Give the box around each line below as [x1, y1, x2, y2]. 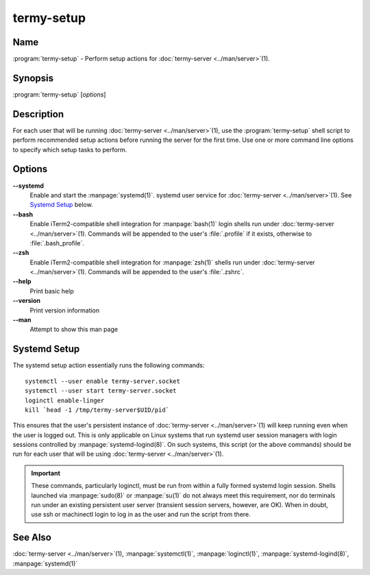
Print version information [29, 306, 100, 315]
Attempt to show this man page [29, 326, 119, 334]
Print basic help [29, 286, 75, 295]
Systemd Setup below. [29, 201, 93, 209]
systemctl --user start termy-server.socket [25, 387, 177, 395]
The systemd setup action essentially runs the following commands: [12, 361, 205, 369]
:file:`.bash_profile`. [29, 238, 85, 247]
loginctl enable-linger [25, 396, 105, 404]
